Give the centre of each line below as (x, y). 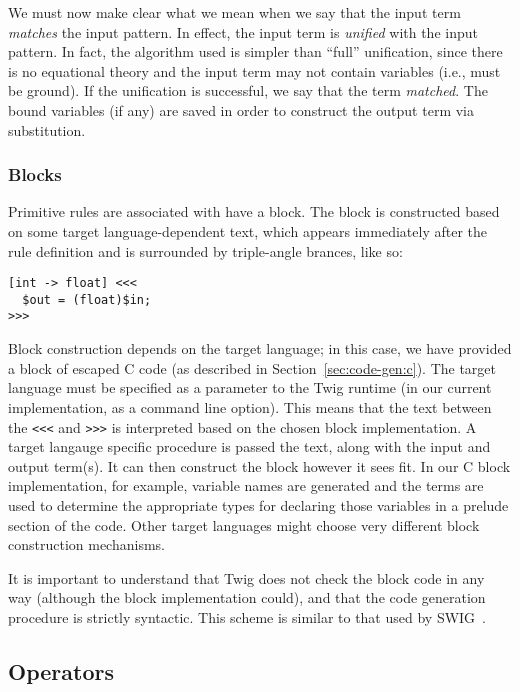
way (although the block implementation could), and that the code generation (247, 597)
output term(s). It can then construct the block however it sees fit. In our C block (259, 465)
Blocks (35, 174)
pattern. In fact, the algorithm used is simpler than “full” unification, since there (255, 51)
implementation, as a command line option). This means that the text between (250, 406)
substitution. (47, 129)
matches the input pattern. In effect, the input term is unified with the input (243, 31)
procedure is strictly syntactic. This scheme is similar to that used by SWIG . (247, 616)
